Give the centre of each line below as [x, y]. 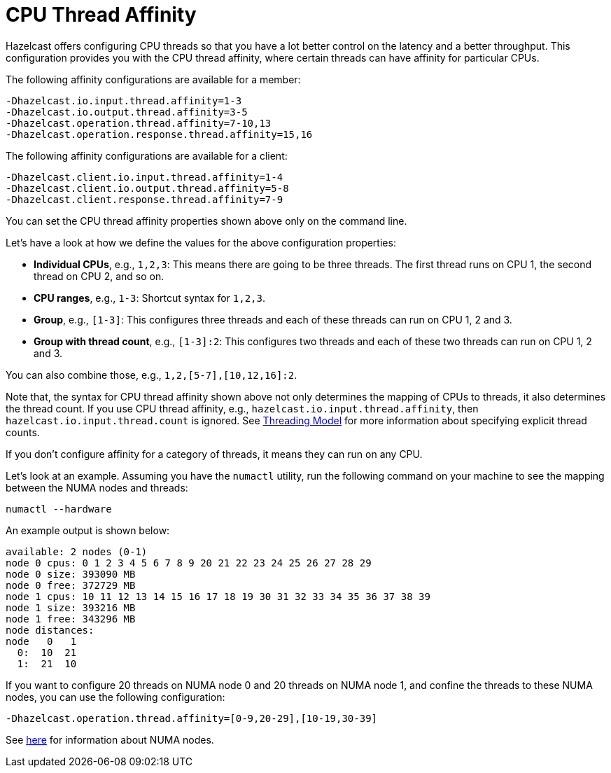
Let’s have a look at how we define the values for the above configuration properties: [201, 242]
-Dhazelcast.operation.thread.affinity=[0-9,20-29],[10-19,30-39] [192, 718]
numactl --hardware [59, 509]
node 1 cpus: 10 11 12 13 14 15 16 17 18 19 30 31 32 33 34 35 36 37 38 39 [218, 596]
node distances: [50, 630]
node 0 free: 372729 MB [71, 585]
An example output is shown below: [88, 530]
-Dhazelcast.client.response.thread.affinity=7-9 [145, 199]
